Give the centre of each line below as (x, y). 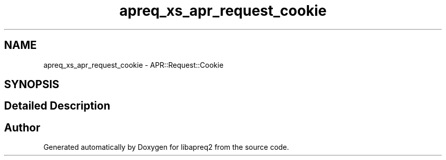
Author (22, 127)
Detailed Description (57, 106)
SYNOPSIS (32, 85)
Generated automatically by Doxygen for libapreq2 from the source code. (166, 147)
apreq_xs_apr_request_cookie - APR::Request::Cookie (133, 65)
